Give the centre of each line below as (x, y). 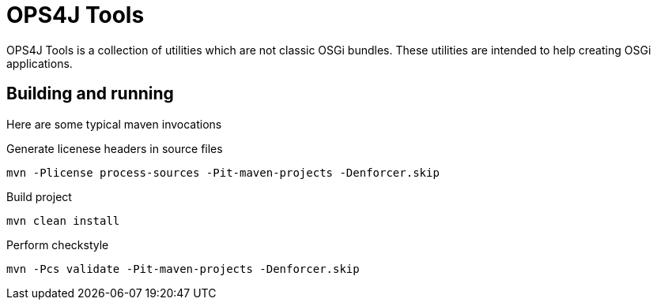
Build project (39, 196)
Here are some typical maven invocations (114, 124)
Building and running (90, 94)
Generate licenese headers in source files (115, 148)
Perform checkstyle (58, 244)
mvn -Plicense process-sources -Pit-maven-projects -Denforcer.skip (223, 172)
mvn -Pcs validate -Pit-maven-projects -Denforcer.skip (183, 269)
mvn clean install (63, 220)
